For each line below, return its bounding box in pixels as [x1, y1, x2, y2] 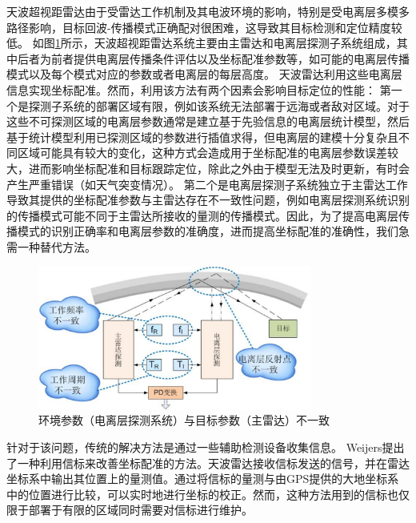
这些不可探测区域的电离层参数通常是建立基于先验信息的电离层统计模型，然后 [6, 113, 410, 130]
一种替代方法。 [17, 238, 96, 255]
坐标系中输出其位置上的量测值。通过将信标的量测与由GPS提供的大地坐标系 [6, 470, 399, 487]
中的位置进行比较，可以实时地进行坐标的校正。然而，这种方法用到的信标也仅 [6, 485, 410, 502]
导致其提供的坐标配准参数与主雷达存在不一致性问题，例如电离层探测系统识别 [6, 191, 410, 208]
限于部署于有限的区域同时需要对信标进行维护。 [6, 501, 253, 518]
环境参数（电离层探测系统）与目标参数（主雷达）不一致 [38, 412, 330, 428]
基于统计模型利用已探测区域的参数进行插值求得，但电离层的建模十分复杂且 [6, 128, 398, 145]
